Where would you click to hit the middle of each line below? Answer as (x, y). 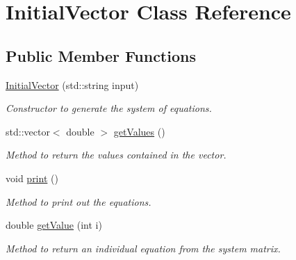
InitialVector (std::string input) (72, 84)
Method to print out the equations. (79, 201)
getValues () (139, 131)
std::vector (28, 131)
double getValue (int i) (54, 225)
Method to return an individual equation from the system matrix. (143, 248)
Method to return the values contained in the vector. (116, 155)
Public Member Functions (101, 55)
